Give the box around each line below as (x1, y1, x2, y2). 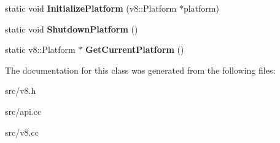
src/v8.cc (5, 125, 39, 138)
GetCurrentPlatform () (85, 43, 184, 56)
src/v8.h (5, 84, 36, 97)
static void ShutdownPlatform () (5, 22, 138, 35)
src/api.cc (5, 104, 42, 117)
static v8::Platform (5, 43, 76, 56)
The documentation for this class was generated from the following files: (5, 63, 276, 76)
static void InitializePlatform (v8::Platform (5, 2, 177, 14)
